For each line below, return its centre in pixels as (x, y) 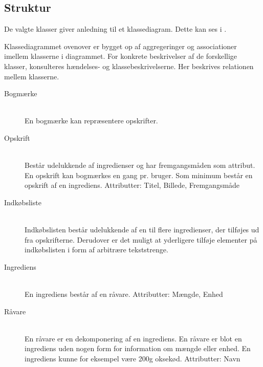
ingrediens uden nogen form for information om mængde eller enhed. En (138, 348)
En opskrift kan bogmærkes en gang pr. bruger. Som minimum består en (139, 175)
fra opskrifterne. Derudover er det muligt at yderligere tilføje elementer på (141, 239)
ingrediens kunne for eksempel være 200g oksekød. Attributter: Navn (133, 359)
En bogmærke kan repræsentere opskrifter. (91, 121)
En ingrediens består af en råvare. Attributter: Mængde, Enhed (124, 294)
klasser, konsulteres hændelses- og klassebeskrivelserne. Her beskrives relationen (129, 66)
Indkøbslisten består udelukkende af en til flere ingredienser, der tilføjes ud (142, 230)
